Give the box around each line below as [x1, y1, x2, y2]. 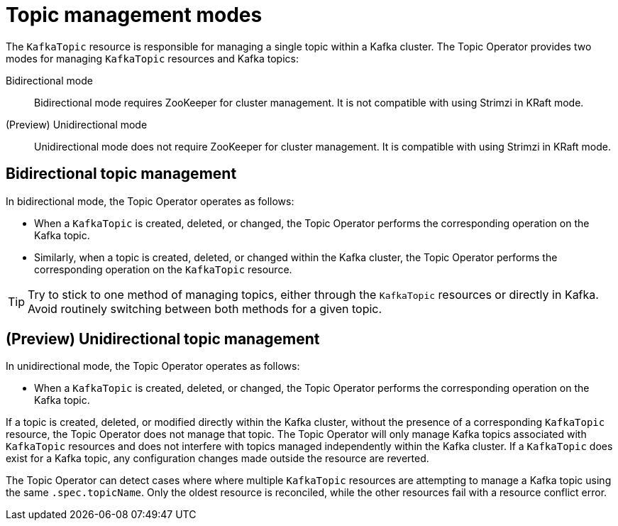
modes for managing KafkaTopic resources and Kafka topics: [6, 52, 299, 65]
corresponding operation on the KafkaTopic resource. [34, 263, 292, 275]
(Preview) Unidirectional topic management [6, 330, 320, 349]
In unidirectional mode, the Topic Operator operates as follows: [6, 360, 300, 373]
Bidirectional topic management [6, 165, 237, 183]
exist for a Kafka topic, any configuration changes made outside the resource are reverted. [6, 452, 429, 465]
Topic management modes [6, 3, 263, 27]
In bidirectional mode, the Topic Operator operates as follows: [6, 194, 294, 207]
